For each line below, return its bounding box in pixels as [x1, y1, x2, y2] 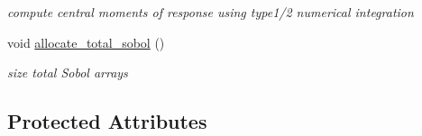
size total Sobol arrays [7, 63, 128, 82]
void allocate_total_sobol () [7, 32, 165, 51]
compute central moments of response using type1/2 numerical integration [7, 3, 414, 21]
